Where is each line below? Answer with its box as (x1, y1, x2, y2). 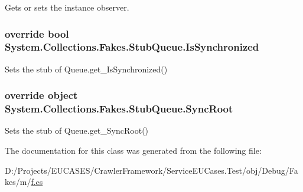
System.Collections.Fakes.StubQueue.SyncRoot (5, 101, 233, 116)
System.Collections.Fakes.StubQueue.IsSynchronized (5, 39, 259, 54)
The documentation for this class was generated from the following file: (5, 144, 262, 157)
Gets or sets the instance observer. (5, 1, 129, 13)
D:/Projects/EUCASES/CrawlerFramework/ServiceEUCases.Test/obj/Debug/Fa (5, 164, 298, 176)
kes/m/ (5, 176, 31, 188)
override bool (5, 26, 69, 41)
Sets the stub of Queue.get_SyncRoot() (5, 124, 149, 137)
